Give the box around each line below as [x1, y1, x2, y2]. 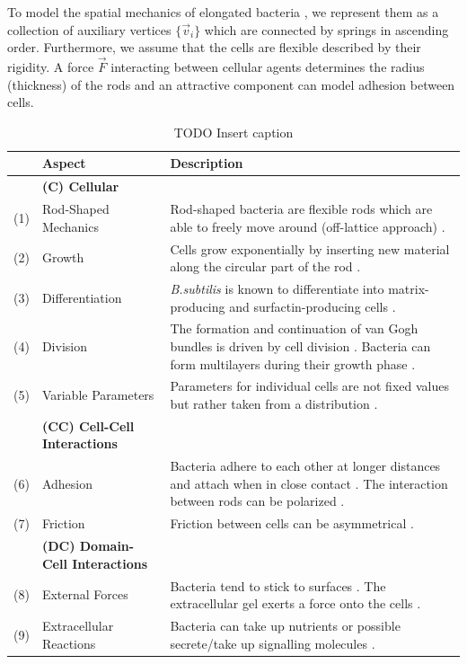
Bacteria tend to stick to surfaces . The [170, 576, 386, 595]
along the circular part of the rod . [170, 257, 361, 276]
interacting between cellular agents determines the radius [110, 58, 425, 75]
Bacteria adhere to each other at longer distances [170, 456, 441, 475]
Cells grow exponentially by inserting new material [170, 239, 450, 258]
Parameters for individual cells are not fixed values [170, 376, 449, 395]
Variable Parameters [41, 385, 154, 404]
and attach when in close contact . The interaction [170, 474, 448, 492]
